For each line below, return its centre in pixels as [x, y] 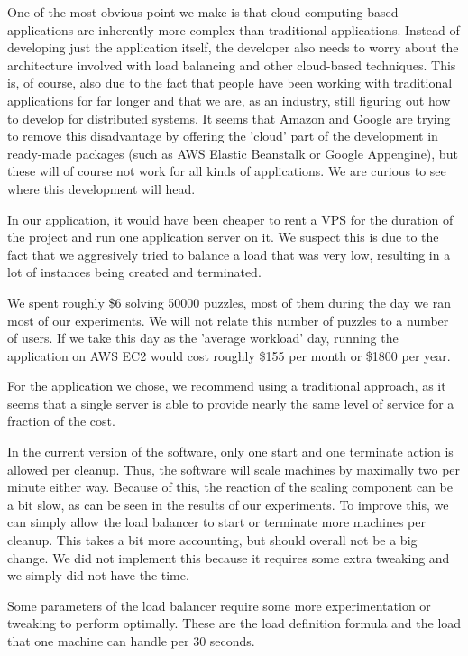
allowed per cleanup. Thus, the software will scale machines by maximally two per [234, 469]
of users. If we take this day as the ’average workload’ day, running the [203, 338]
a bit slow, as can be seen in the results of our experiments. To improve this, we [228, 504]
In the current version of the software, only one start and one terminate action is [230, 452]
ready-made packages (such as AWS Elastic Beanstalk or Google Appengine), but [233, 153]
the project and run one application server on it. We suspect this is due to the [223, 237]
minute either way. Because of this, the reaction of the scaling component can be [230, 487]
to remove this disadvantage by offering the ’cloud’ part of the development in [223, 136]
